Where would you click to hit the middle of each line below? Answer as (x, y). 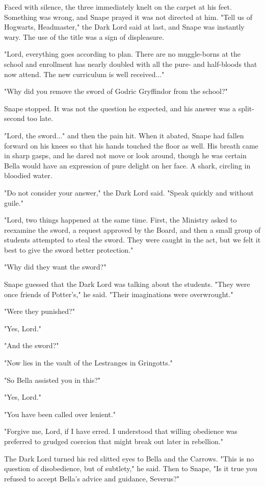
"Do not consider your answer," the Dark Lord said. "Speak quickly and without (129, 192)
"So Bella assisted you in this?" (52, 380)
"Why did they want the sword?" (55, 267)
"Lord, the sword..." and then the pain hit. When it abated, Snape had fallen (124, 135)
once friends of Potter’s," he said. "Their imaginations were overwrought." (119, 294)
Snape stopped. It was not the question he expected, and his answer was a (120, 108)
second (15, 118)
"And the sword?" (32, 345)
